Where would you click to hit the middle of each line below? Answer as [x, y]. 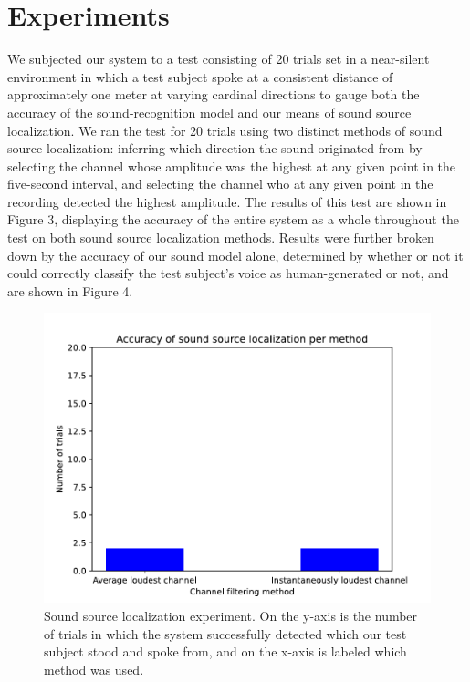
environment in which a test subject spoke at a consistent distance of [200, 76]
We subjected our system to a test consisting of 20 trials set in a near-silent [219, 59]
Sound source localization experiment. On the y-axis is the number [231, 616]
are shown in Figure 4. [70, 290]
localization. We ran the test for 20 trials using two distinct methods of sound [225, 130]
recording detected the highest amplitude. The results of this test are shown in [227, 201]
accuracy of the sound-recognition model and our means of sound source [209, 112]
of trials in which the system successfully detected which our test [225, 633]
